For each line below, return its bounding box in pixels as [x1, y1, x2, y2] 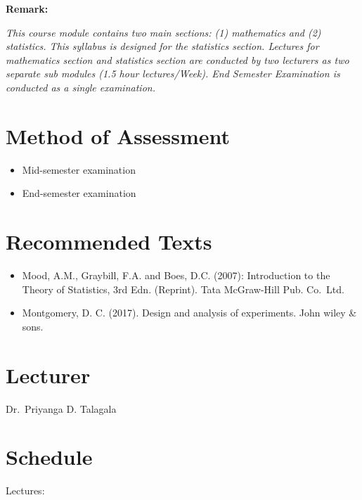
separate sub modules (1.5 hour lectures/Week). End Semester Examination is [6, 66, 340, 81]
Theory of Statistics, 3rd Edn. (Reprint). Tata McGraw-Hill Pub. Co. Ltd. [22, 281, 344, 296]
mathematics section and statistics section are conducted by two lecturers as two [6, 52, 349, 67]
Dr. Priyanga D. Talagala [6, 401, 117, 416]
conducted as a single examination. [6, 79, 155, 94]
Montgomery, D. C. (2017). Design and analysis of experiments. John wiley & [22, 305, 357, 320]
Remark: [6, 1, 49, 15]
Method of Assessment [6, 121, 231, 150]
